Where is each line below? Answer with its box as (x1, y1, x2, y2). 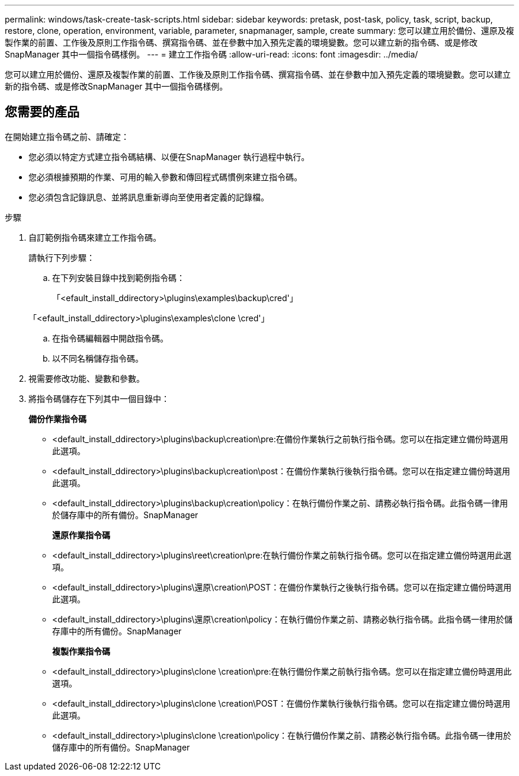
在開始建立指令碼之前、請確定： (5, 131, 129, 142)
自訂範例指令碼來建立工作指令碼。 (28, 232, 161, 242)
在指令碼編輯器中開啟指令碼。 (52, 333, 168, 343)
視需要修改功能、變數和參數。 (28, 373, 145, 384)
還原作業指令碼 (52, 529, 110, 540)
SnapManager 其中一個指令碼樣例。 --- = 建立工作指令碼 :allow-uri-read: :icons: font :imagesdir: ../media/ (5, 49, 418, 59)
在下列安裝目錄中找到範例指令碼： (52, 272, 185, 283)
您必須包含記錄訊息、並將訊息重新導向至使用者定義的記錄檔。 (28, 191, 269, 202)
